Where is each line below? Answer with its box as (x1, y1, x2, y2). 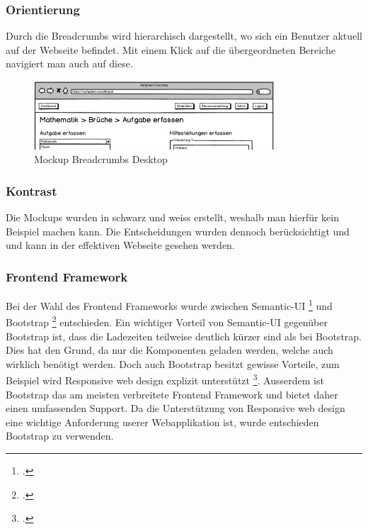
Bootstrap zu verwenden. (6, 428, 114, 443)
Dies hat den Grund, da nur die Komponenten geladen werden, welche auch (6, 343, 333, 357)
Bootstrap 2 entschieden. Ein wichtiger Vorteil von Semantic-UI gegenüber (6, 313, 328, 329)
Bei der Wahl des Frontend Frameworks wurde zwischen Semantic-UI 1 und (6, 296, 333, 313)
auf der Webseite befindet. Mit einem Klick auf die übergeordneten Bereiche (6, 42, 335, 57)
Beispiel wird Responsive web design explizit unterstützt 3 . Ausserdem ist (6, 371, 324, 388)
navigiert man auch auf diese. (6, 56, 133, 71)
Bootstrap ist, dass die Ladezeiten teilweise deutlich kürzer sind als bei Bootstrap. (6, 328, 362, 343)
